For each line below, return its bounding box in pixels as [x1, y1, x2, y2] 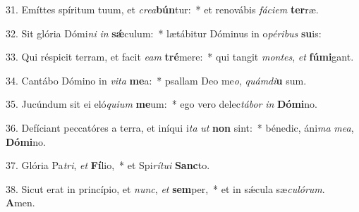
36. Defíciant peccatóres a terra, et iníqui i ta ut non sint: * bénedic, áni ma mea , [6, 120, 354, 135]
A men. [6, 195, 35, 210]
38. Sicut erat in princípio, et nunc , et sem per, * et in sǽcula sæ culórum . [6, 181, 325, 196]
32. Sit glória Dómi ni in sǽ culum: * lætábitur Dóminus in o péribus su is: [6, 25, 322, 40]
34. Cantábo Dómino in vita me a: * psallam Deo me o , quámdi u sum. [6, 73, 307, 87]
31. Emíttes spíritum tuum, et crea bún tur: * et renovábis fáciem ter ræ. [6, 2, 319, 16]
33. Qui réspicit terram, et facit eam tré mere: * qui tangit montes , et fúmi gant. [6, 49, 354, 64]
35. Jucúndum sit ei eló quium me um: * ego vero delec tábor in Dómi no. [6, 96, 317, 111]
